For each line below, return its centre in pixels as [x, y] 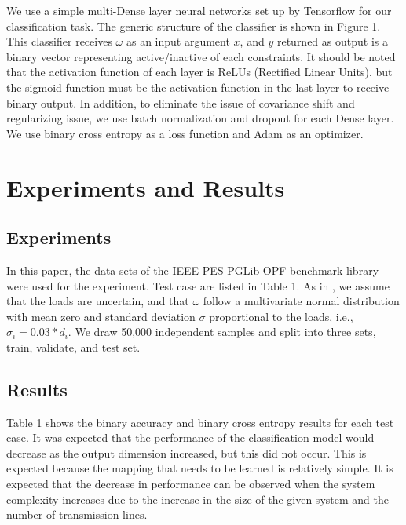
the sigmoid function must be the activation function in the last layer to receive [198, 87]
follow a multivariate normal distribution [301, 301]
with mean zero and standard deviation [101, 316]
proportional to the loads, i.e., [281, 316]
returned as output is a [332, 41]
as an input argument [178, 41]
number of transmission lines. [77, 514]
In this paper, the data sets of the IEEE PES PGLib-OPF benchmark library [193, 270]
